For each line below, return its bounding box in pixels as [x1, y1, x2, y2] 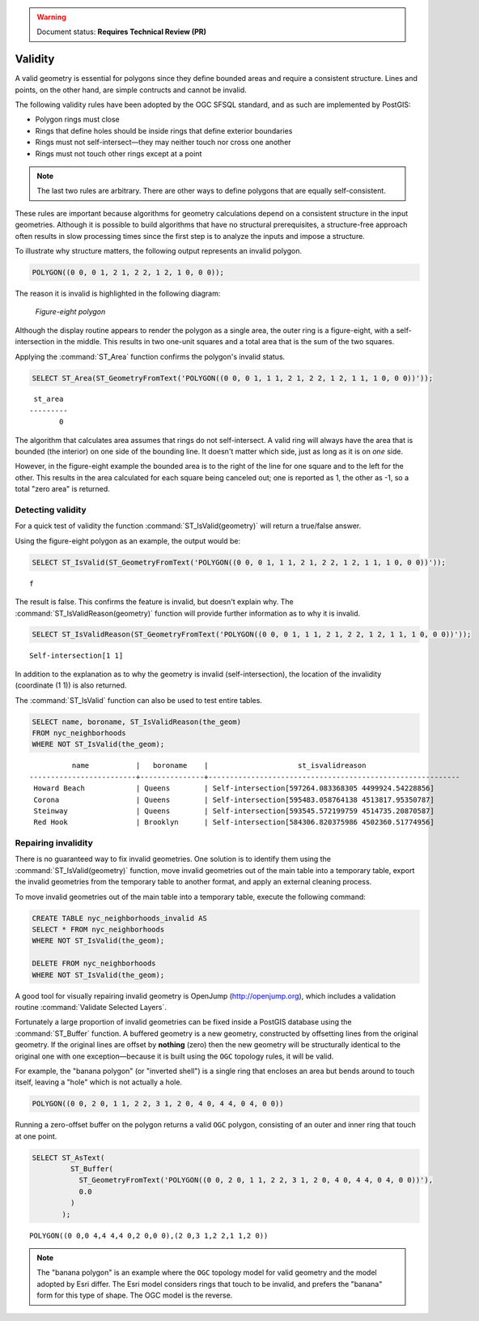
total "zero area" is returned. [15, 484, 111, 494]
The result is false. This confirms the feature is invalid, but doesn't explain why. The [15, 597, 295, 607]
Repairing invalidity [15, 837, 93, 849]
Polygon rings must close [35, 114, 121, 125]
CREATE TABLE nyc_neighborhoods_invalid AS [32, 914, 208, 923]
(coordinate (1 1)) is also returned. [15, 680, 127, 690]
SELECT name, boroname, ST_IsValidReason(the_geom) [32, 717, 242, 727]
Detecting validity [15, 504, 87, 515]
